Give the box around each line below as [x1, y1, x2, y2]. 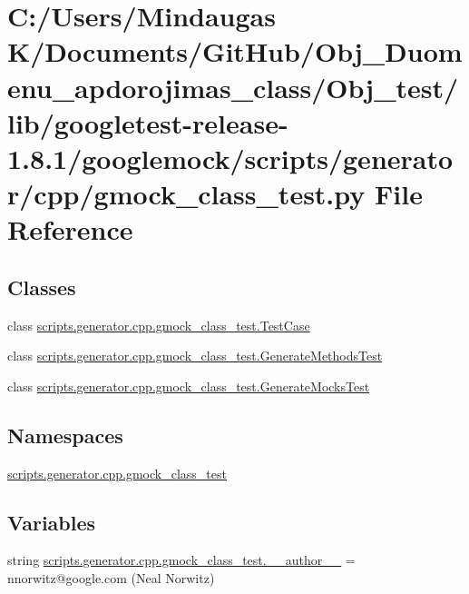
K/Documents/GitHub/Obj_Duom [7, 33, 463, 70]
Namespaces [7, 421, 123, 449]
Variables [7, 508, 96, 536]
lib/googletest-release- [7, 104, 288, 141]
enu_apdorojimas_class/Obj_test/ [7, 68, 459, 105]
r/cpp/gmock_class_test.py [7, 175, 366, 213]
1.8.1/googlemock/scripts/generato [7, 139, 454, 176]
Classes [7, 272, 76, 301]
